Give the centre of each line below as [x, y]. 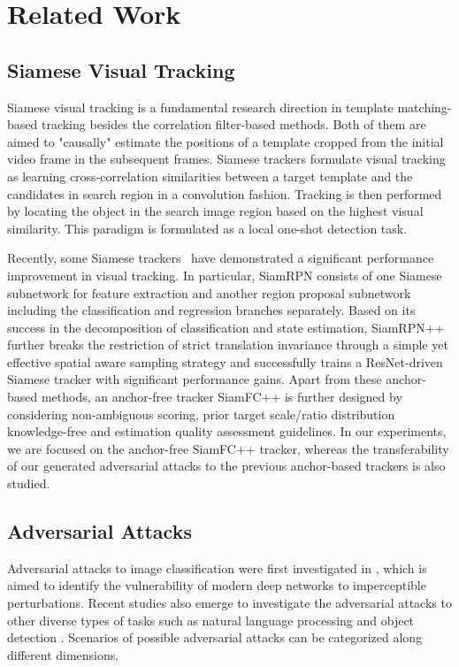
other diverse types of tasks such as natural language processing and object [211, 620]
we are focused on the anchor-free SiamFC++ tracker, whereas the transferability [228, 448]
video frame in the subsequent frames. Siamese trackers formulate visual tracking [226, 159]
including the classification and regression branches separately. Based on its [211, 310]
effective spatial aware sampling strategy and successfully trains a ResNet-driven [225, 361]
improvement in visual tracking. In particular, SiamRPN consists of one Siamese [225, 275]
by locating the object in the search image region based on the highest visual [215, 211]
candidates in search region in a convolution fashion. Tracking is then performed [225, 193]
